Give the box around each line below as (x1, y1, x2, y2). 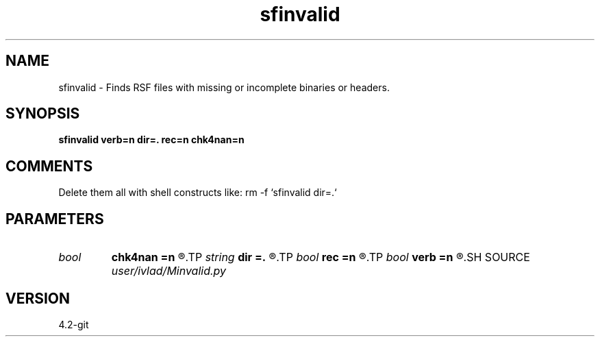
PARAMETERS (5, 210, 104, 228)
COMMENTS (5, 157, 93, 175)
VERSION (5, 289, 71, 307)
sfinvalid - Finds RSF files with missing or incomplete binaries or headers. (58, 81, 390, 93)
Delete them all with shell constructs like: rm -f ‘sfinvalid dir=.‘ (58, 186, 337, 199)
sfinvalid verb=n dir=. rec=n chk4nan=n (58, 134, 245, 146)
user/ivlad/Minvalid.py (111, 264, 227, 278)
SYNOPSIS (5, 105, 80, 123)
